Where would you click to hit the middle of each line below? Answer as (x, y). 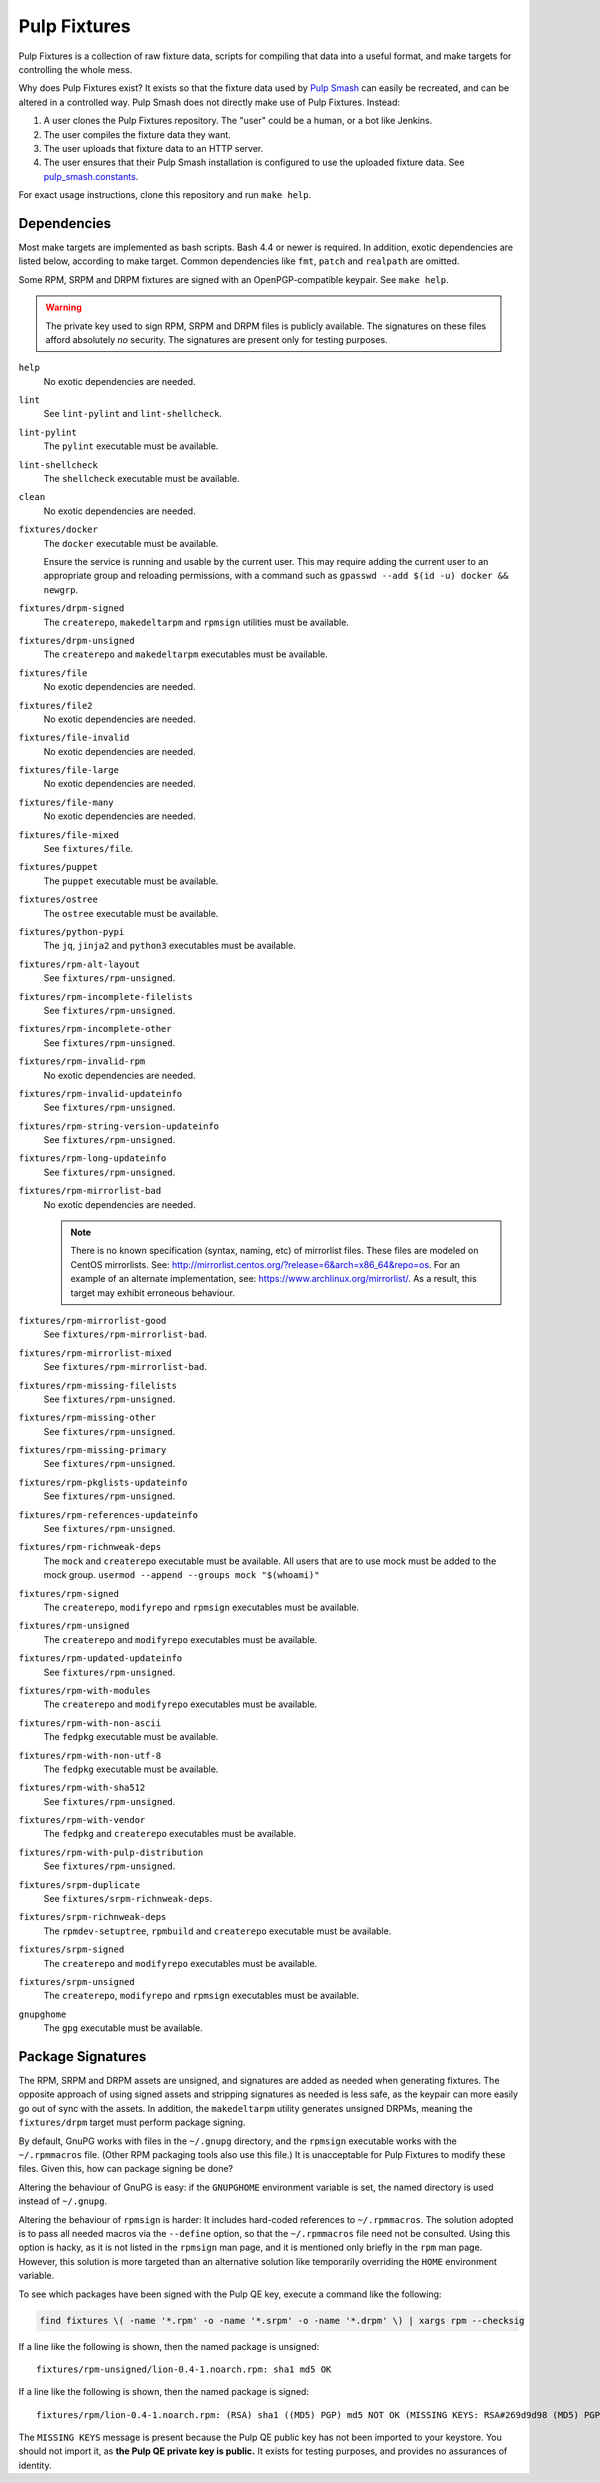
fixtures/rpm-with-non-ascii (90, 1723)
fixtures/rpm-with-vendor (82, 1820)
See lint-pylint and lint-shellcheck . (133, 414)
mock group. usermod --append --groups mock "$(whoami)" (181, 1575)
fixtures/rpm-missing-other (87, 1418)
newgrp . (61, 589)
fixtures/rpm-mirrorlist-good (92, 1320)
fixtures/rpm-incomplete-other (95, 1029)
